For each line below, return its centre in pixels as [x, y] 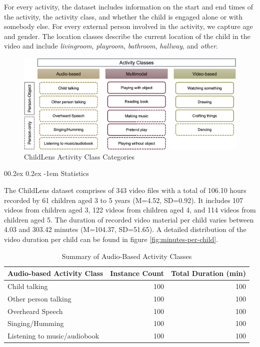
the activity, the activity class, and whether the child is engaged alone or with [123, 16]
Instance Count [137, 273]
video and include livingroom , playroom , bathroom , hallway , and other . [111, 46]
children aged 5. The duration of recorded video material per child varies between [129, 219]
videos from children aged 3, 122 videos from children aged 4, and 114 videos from [130, 210]
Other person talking [39, 298]
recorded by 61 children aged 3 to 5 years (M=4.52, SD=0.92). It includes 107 [124, 200]
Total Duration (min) [208, 273]
